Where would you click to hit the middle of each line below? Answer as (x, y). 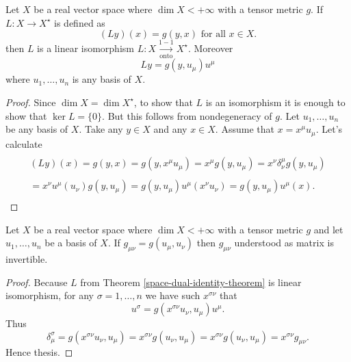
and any (170, 129)
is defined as (80, 22)
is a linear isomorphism (86, 48)
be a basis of (71, 243)
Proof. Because (37, 282)
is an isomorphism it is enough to (275, 102)
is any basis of (102, 79)
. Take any (101, 129)
